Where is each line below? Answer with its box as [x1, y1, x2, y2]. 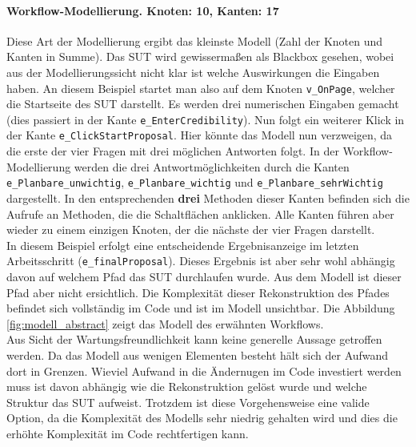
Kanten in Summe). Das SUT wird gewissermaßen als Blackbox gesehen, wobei [6, 48, 394, 65]
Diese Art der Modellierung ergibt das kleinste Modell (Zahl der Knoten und [6, 32, 383, 49]
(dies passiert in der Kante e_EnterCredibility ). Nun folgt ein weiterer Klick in [6, 111, 405, 127]
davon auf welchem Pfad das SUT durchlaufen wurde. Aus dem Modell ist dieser [6, 268, 402, 285]
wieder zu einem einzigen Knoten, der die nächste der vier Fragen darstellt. [6, 221, 375, 238]
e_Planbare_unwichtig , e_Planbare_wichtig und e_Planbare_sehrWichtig [6, 174, 383, 191]
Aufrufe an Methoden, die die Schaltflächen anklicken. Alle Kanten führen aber [6, 205, 394, 222]
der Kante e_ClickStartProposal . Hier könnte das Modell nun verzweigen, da [6, 127, 393, 143]
